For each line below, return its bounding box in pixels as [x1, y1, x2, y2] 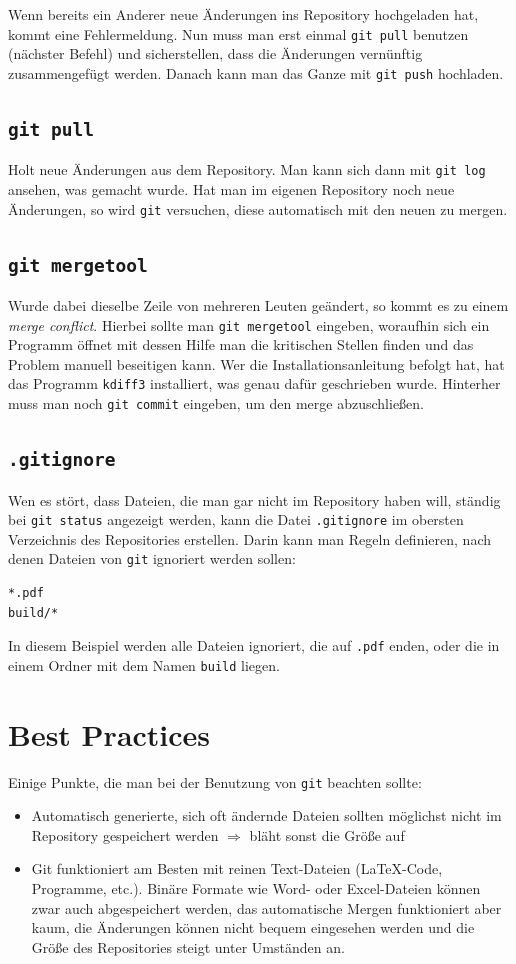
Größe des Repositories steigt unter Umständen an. [31, 936, 345, 957]
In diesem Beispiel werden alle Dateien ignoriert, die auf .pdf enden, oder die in [8, 635, 500, 656]
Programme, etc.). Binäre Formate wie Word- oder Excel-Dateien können [31, 878, 481, 899]
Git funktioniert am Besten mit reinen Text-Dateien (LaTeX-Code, [31, 858, 443, 879]
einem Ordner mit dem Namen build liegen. [8, 654, 280, 675]
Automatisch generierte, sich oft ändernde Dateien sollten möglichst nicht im [31, 805, 502, 826]
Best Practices [8, 713, 211, 754]
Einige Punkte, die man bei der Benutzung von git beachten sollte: [8, 771, 422, 792]
